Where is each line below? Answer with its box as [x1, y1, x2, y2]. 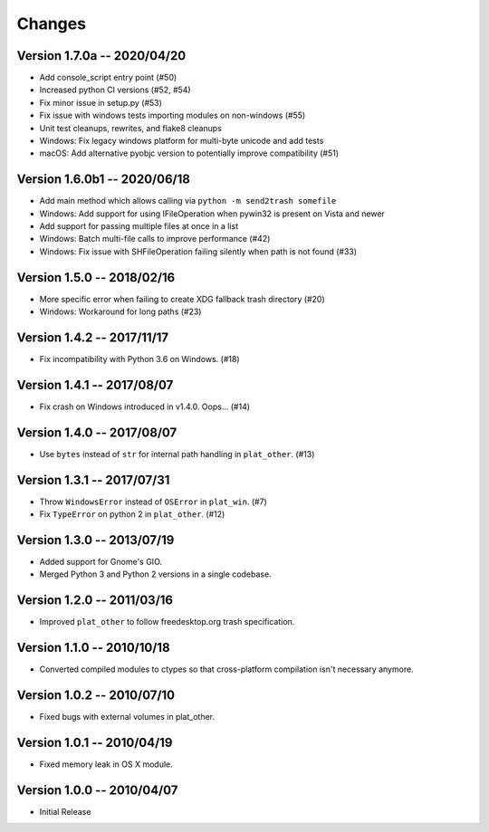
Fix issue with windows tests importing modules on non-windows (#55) [39, 110, 306, 121]
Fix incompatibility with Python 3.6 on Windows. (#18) [39, 354, 240, 365]
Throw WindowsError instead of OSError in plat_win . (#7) [39, 496, 267, 507]
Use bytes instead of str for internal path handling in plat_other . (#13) [39, 448, 315, 459]
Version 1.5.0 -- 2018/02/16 [16, 270, 176, 285]
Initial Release [39, 807, 91, 818]
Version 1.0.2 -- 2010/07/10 [16, 688, 176, 703]
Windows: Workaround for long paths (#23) [39, 306, 202, 317]
